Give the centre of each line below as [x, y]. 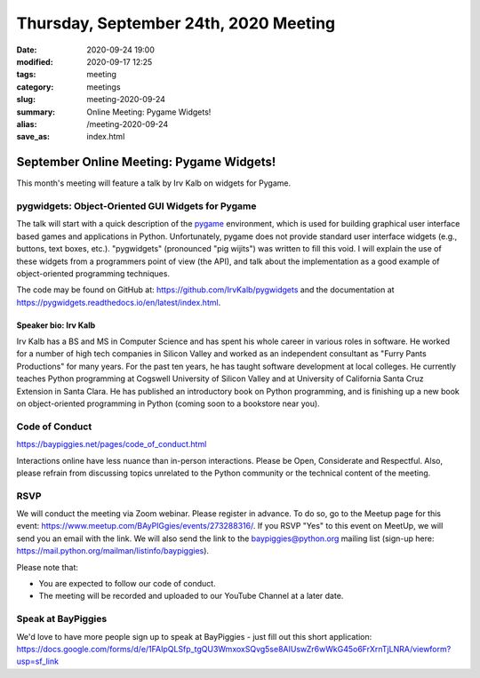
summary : [36, 112]
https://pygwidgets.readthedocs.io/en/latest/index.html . [119, 302]
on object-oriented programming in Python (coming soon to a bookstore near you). [168, 403]
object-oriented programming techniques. [93, 273]
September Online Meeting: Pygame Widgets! [146, 162]
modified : [35, 61]
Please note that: [48, 567]
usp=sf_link [38, 661]
